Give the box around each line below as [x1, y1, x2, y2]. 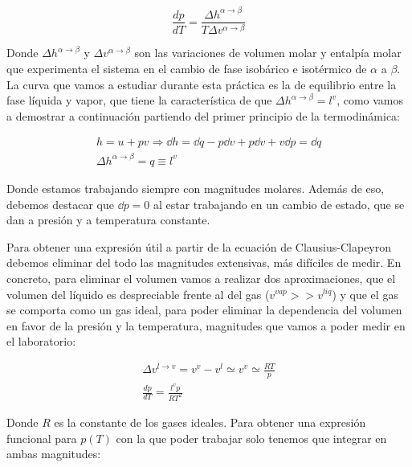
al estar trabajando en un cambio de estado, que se [153, 195, 405, 212]
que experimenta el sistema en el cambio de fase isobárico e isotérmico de [6, 60, 367, 77]
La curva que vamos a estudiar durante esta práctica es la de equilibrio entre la [6, 76, 397, 92]
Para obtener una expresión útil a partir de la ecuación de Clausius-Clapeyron [6, 238, 392, 255]
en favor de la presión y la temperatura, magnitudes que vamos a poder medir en [6, 317, 406, 334]
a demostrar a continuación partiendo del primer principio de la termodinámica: [6, 107, 400, 124]
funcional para [6, 429, 77, 446]
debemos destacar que [6, 195, 114, 212]
